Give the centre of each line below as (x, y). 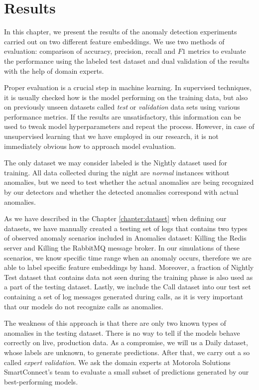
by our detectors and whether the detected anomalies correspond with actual (121, 192)
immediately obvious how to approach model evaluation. (90, 146)
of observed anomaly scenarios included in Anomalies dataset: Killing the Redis (125, 238)
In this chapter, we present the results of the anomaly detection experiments (121, 32)
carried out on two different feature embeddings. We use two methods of (114, 41)
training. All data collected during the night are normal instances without (117, 172)
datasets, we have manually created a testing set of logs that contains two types (126, 228)
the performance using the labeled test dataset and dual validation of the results (127, 61)
